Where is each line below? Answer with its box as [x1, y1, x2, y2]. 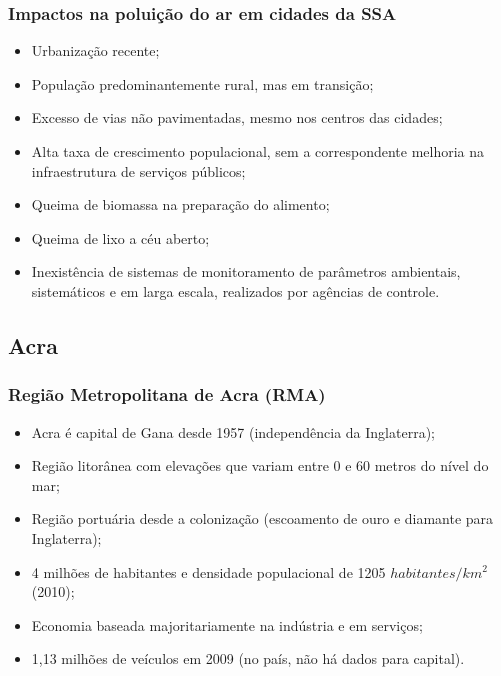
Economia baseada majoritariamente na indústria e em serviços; [31, 614, 423, 635]
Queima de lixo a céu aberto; [31, 227, 210, 248]
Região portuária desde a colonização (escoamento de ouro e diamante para [31, 508, 494, 529]
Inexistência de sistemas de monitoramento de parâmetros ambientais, [31, 261, 461, 282]
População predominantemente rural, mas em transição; [31, 73, 374, 94]
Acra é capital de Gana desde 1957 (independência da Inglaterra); [31, 421, 435, 442]
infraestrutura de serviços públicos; [31, 160, 246, 181]
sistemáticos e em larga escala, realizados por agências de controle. [31, 280, 440, 301]
